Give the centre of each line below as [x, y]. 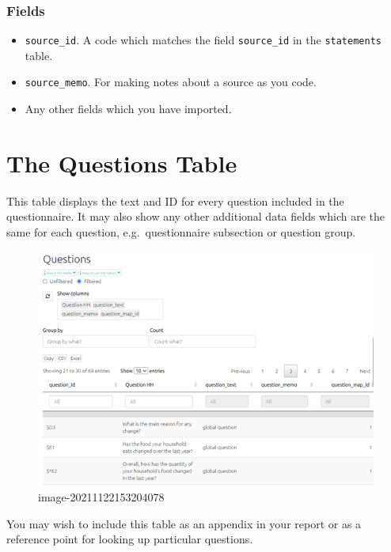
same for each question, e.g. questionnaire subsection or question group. [181, 232]
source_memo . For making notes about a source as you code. [171, 82]
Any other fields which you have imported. [128, 109]
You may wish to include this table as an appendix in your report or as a [184, 523]
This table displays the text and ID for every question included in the [175, 200]
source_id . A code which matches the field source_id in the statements [203, 40]
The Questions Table [122, 163]
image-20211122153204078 [101, 497]
